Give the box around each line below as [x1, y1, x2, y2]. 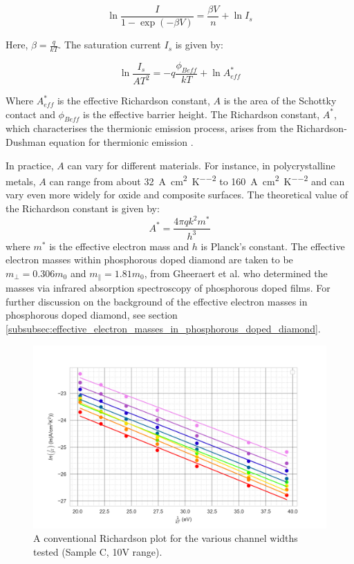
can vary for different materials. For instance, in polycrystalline [67, 158, 335, 172]
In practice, [6, 158, 54, 172]
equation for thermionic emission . [48, 135, 194, 149]
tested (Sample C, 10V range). [33, 544, 162, 558]
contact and [6, 106, 55, 121]
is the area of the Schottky [223, 93, 337, 108]
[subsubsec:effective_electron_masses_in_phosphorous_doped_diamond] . [6, 321, 321, 335]
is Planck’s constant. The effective [201, 238, 345, 253]
